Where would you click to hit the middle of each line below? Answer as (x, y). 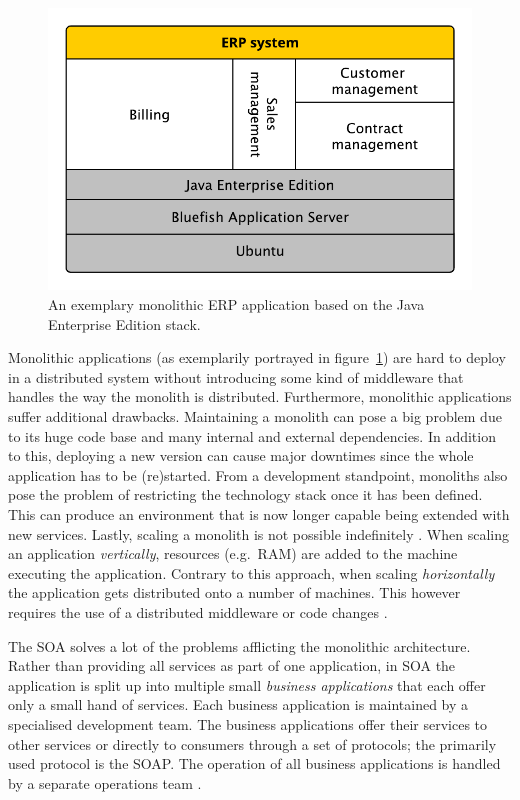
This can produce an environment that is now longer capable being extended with (259, 514)
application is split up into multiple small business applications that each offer (247, 684)
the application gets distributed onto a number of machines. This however (234, 592)
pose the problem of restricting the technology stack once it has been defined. (245, 494)
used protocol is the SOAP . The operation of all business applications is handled (254, 763)
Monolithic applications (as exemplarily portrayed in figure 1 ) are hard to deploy (257, 357)
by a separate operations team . (105, 782)
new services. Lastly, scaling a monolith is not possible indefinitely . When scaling (258, 533)
